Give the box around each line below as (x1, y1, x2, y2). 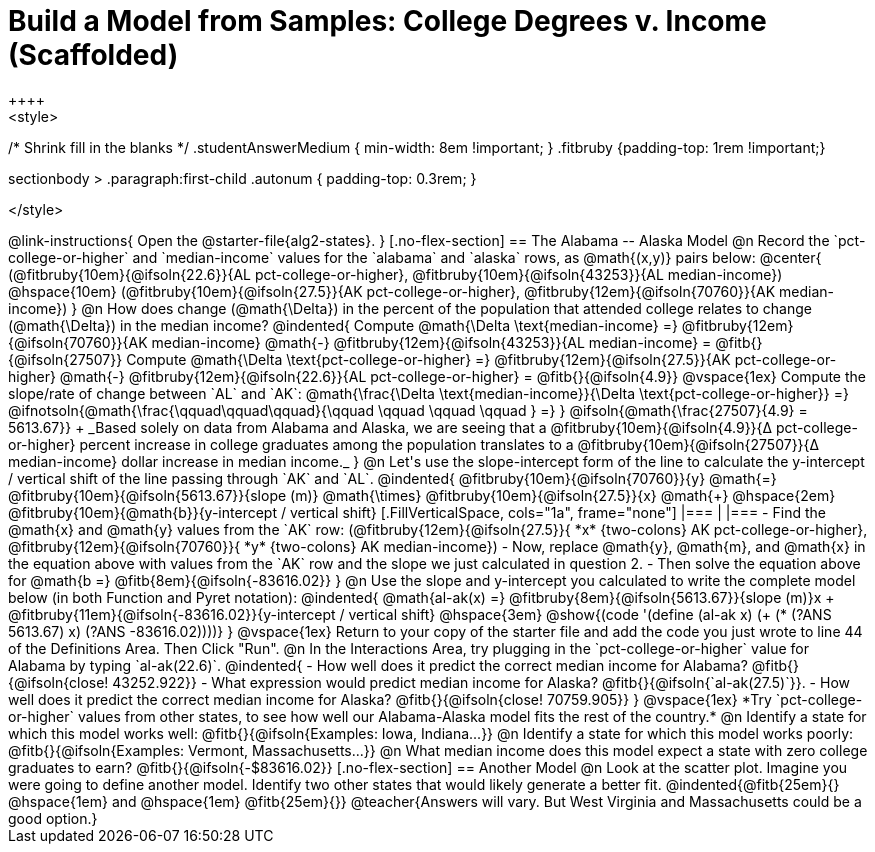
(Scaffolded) (8, 38, 179, 72)
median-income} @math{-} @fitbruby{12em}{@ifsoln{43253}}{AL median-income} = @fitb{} (151, 333, 763, 351)
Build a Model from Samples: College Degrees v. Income (8, 4, 767, 38)
